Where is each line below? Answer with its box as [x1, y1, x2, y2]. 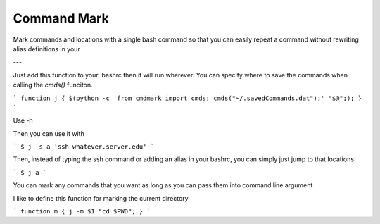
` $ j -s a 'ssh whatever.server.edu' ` [13, 143, 155, 151]
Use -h [13, 116, 33, 125]
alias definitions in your [13, 44, 80, 53]
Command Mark [13, 11, 109, 26]
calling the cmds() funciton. [13, 81, 93, 89]
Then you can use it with [13, 129, 84, 137]
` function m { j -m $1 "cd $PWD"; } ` [13, 208, 151, 216]
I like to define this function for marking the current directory [13, 194, 189, 202]
